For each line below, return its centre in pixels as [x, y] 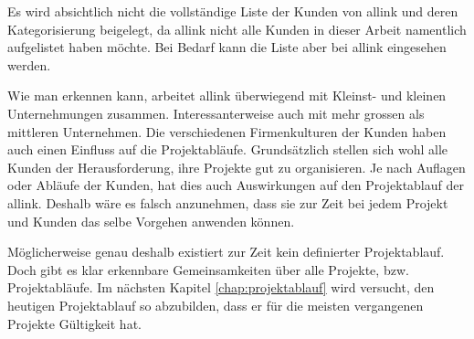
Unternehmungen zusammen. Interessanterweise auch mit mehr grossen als [216, 113]
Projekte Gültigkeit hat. [74, 323]
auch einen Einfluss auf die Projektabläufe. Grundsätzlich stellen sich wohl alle [228, 149]
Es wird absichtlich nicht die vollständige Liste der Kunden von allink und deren [233, 11]
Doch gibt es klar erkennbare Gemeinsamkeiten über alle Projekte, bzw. [208, 269]
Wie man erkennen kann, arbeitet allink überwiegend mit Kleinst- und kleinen [227, 95]
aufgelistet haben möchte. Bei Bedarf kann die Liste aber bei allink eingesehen [227, 47]
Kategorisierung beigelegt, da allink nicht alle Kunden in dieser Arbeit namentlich [237, 29]
